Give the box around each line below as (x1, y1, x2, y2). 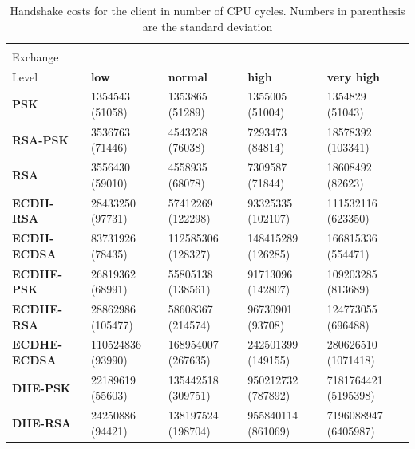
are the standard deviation (142, 18, 273, 34)
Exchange (12, 48, 59, 65)
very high (326, 68, 381, 85)
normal (168, 68, 208, 85)
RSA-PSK (12, 131, 69, 148)
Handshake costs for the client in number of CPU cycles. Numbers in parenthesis (10, 2, 405, 18)
